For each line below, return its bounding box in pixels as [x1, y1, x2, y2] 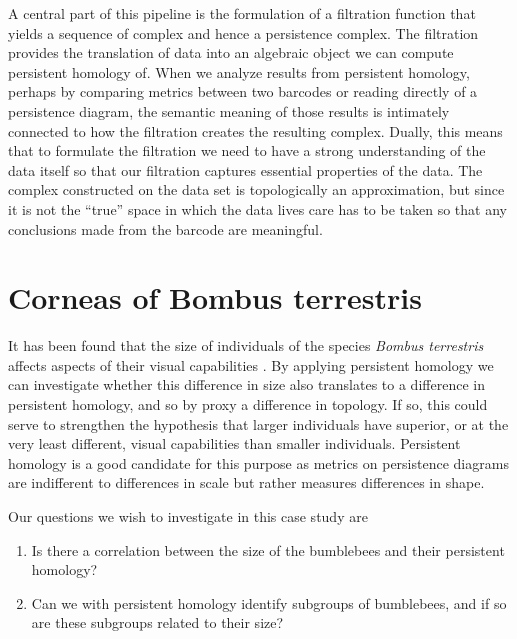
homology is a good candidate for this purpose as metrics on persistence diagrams [8, 452, 509, 473]
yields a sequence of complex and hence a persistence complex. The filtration [8, 22, 479, 43]
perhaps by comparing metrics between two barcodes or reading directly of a [8, 81, 478, 102]
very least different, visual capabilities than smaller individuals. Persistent [8, 433, 461, 454]
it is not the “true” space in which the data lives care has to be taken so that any [8, 198, 507, 219]
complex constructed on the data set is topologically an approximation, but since [8, 179, 505, 200]
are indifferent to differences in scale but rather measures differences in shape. [8, 472, 485, 493]
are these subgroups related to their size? [31, 612, 284, 633]
